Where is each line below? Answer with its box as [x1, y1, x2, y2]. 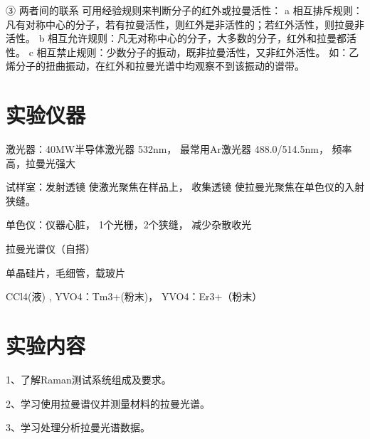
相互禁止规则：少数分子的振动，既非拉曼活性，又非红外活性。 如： [36, 44, 349, 59]
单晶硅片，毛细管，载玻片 [6, 265, 125, 280]
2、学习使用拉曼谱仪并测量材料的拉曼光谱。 [6, 396, 210, 411]
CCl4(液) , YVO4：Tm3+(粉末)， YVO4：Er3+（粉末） [6, 289, 263, 304]
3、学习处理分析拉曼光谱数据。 [6, 420, 150, 435]
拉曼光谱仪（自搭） [6, 241, 95, 256]
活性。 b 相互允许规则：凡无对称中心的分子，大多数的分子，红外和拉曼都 [6, 31, 347, 46]
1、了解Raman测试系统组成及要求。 [6, 371, 171, 386]
